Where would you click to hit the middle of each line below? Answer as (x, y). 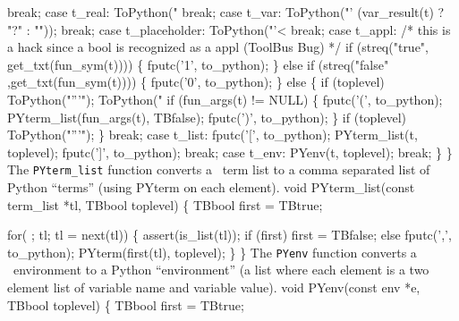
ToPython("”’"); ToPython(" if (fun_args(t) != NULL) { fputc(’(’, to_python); (225, 99)
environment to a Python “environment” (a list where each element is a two (221, 270)
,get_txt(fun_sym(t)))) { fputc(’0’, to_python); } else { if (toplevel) (196, 82)
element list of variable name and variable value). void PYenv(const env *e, (214, 287)
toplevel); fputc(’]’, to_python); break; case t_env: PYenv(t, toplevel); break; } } (230, 152)
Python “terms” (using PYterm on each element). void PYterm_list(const (211, 187)
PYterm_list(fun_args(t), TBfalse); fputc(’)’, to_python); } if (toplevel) (207, 117)
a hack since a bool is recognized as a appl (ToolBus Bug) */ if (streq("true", (218, 47)
